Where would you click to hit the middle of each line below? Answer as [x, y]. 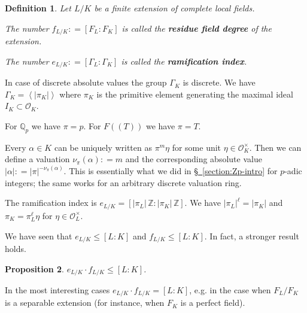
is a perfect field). [213, 303]
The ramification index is [51, 203]
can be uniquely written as [103, 147]
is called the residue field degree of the [197, 28]
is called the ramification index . [184, 61]
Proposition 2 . [34, 268]
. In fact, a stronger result [252, 235]
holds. [16, 248]
